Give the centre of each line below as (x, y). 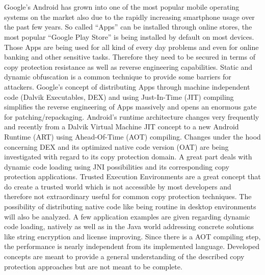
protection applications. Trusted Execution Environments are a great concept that (132, 176)
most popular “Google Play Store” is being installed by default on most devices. (129, 36)
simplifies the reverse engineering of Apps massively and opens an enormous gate (130, 107)
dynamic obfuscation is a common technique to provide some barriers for (118, 77)
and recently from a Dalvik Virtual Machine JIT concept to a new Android (122, 127)
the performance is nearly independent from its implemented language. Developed (132, 246)
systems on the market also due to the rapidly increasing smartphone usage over (129, 17)
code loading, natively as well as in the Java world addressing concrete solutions (129, 226)
